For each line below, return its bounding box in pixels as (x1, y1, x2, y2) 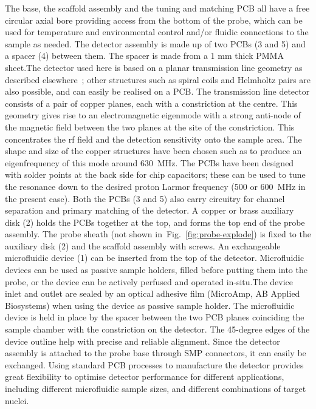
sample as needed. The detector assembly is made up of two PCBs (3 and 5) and (5, 37, 306, 50)
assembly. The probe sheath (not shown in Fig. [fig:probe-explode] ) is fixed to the (5, 228, 311, 240)
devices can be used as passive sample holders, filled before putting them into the (5, 263, 307, 276)
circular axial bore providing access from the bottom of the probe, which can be (5, 13, 303, 26)
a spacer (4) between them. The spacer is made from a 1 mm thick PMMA (5, 49, 284, 62)
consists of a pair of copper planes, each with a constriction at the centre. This (5, 96, 298, 109)
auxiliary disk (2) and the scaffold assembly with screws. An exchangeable (5, 239, 281, 252)
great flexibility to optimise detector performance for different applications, (5, 370, 284, 383)
